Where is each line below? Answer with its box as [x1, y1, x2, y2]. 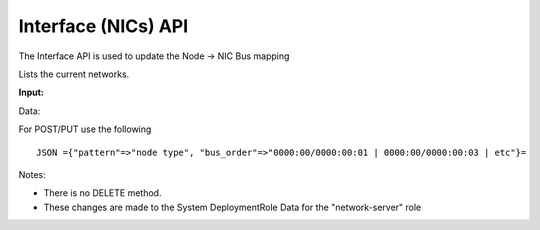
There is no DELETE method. [43, 187, 162, 199]
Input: [18, 86, 44, 99]
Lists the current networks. [18, 68, 130, 80]
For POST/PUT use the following [18, 123, 152, 135]
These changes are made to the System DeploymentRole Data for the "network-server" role [43, 201, 422, 213]
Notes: [18, 168, 46, 180]
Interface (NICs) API [18, 15, 189, 37]
